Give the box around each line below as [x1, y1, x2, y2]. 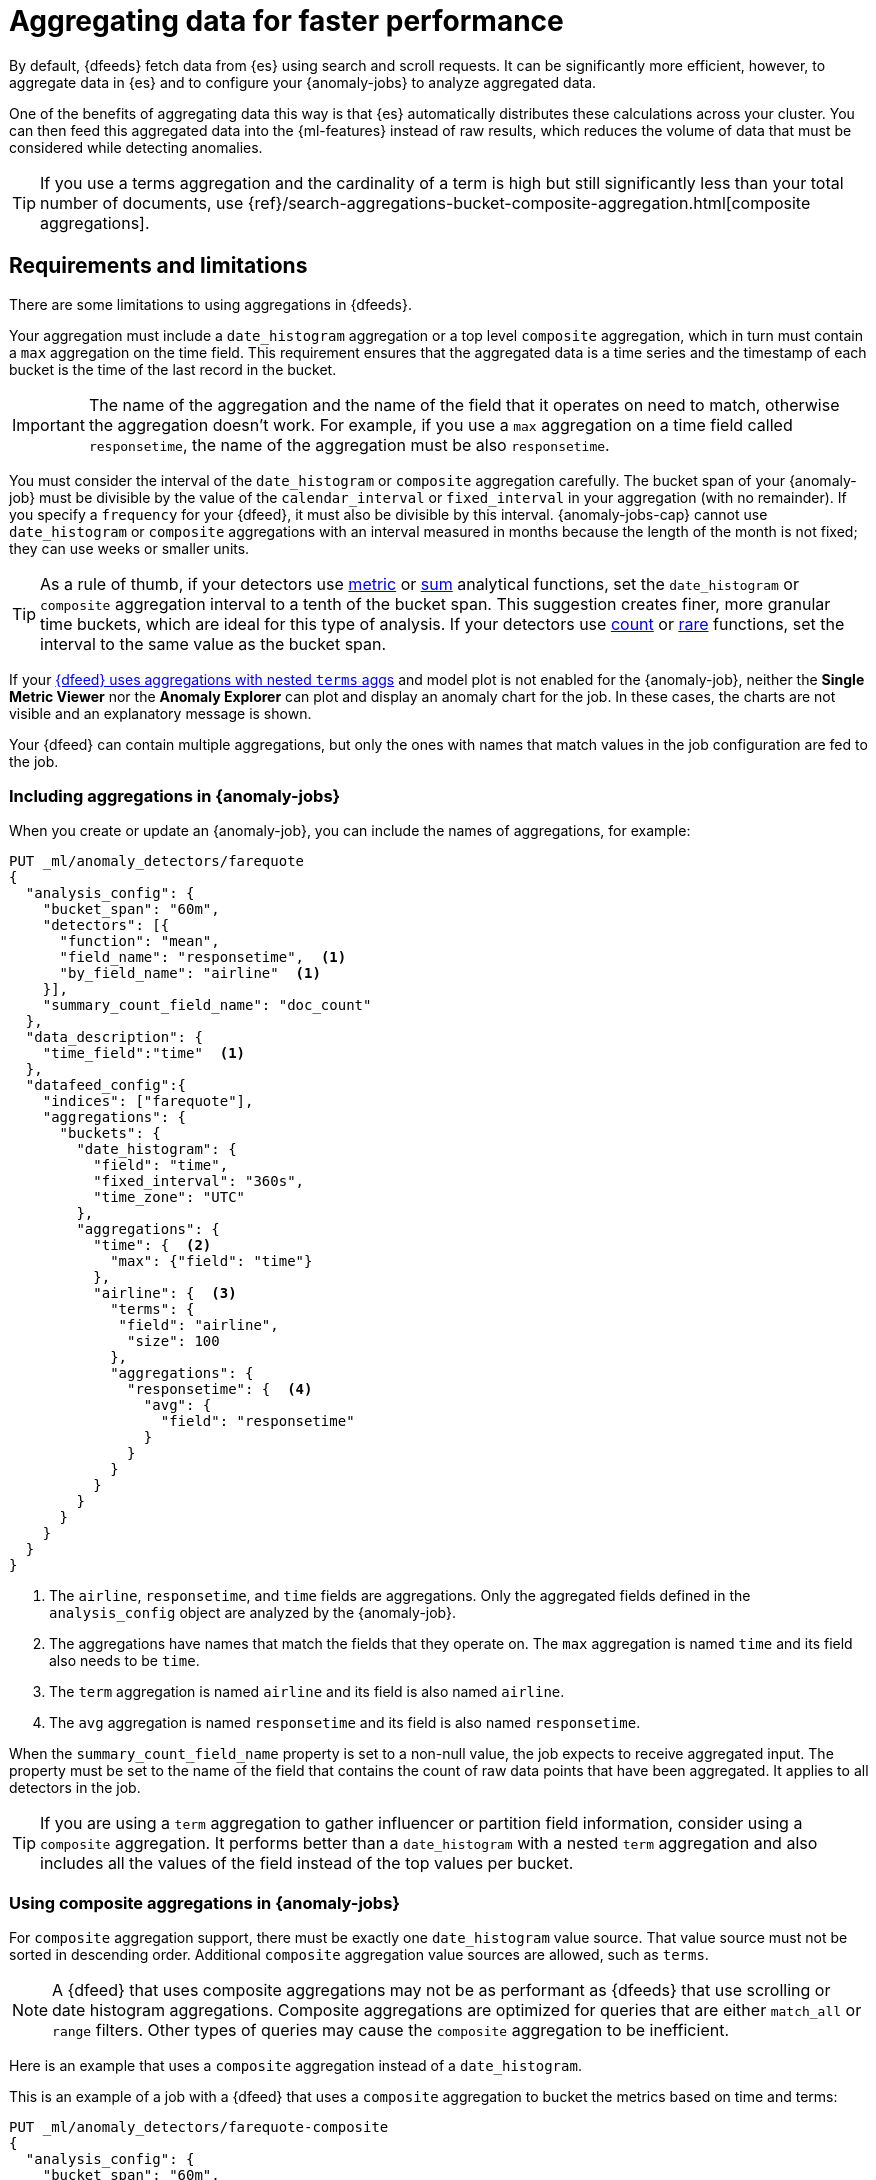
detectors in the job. [9, 1779, 141, 1797]
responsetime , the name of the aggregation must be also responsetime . [88, 434, 610, 455]
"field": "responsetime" [160, 1413, 355, 1430]
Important [12, 414, 85, 435]
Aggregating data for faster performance [9, 4, 564, 38]
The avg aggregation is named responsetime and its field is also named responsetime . [49, 1714, 641, 1732]
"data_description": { [25, 1029, 203, 1046]
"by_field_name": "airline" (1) [59, 965, 321, 982]
